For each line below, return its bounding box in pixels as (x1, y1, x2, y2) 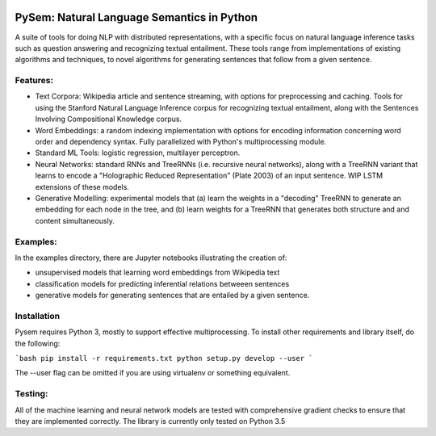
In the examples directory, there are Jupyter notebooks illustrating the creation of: (15, 253, 287, 262)
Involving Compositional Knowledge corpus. (35, 114, 182, 124)
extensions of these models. (35, 182, 129, 191)
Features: (15, 75, 54, 86)
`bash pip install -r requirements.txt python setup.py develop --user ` (15, 354, 314, 363)
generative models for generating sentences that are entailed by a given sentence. (35, 291, 310, 300)
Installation (15, 310, 61, 321)
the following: (15, 338, 61, 348)
